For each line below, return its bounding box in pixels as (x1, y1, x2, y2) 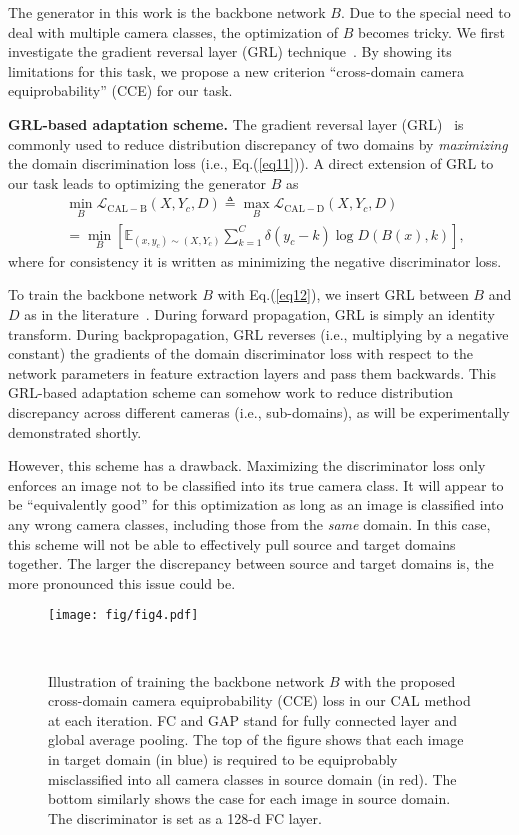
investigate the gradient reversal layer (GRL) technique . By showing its (8, 41, 452, 62)
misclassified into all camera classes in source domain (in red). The (48, 768, 457, 789)
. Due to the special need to (340, 2, 511, 22)
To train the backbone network (8, 284, 198, 305)
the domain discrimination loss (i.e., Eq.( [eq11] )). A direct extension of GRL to (8, 153, 494, 174)
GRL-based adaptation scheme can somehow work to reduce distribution (8, 382, 454, 403)
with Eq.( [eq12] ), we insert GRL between (217, 284, 469, 305)
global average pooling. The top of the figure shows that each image (48, 729, 464, 750)
